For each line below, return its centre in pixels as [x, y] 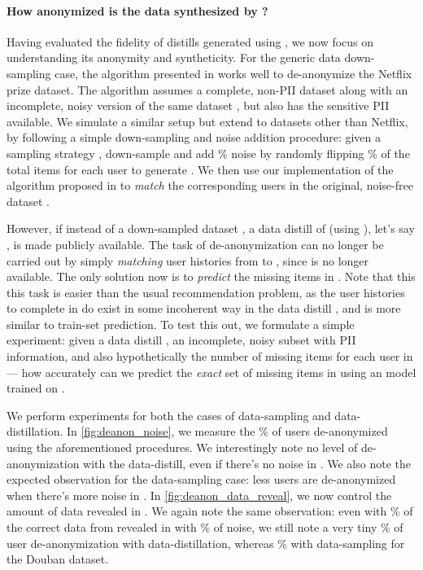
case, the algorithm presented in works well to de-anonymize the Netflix [233, 73]
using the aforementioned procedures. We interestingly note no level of [182, 447]
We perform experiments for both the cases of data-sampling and [169, 415]
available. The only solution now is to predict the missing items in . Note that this [211, 276]
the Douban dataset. [58, 559]
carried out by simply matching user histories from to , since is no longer [188, 260]
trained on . [36, 388]
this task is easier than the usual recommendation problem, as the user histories [206, 292]
